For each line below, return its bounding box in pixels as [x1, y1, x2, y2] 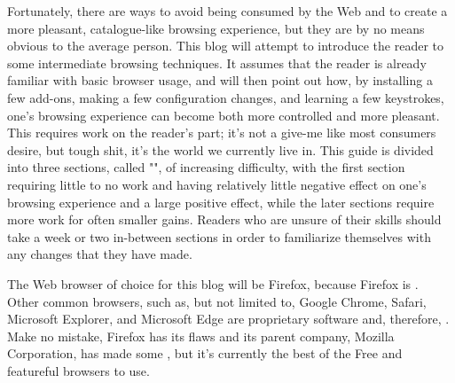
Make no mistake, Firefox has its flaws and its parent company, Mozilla [7, 326, 395, 345]
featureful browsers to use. [7, 361, 150, 379]
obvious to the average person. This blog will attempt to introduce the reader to [7, 36, 443, 55]
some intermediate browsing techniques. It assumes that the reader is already [7, 53, 427, 72]
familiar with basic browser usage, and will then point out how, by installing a [7, 71, 433, 90]
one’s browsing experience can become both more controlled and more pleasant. [7, 106, 440, 124]
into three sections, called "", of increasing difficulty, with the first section [7, 158, 405, 176]
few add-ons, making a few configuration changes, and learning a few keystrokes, [7, 88, 444, 106]
